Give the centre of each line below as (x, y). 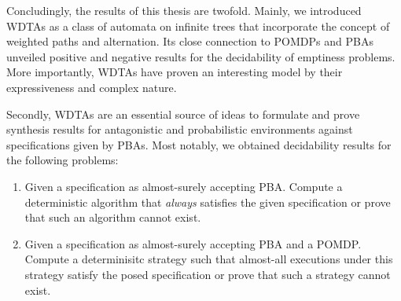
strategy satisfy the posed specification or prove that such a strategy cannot (208, 274)
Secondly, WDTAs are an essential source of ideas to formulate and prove (183, 114)
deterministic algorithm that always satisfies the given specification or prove (208, 202)
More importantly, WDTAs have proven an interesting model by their (175, 72)
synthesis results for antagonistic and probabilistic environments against (180, 129)
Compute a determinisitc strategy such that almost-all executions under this (209, 259)
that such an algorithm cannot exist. (113, 217)
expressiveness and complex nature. (92, 87)
